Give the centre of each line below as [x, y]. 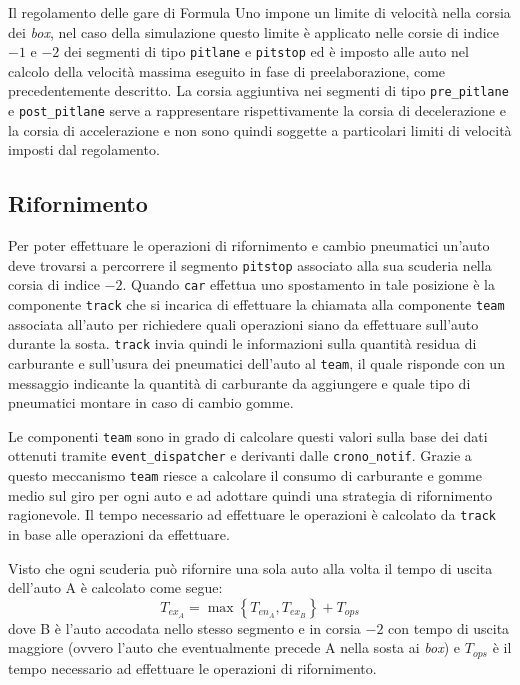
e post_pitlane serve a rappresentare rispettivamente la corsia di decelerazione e [257, 110]
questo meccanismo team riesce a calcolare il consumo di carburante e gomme [245, 475]
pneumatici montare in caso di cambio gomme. [151, 402]
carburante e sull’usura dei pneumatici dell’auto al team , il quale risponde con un [256, 362]
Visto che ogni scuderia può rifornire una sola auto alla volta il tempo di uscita [250, 567]
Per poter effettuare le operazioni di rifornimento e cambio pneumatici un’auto [249, 245]
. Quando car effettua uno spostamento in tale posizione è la [308, 284]
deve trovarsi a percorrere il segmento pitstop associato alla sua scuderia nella [250, 264]
